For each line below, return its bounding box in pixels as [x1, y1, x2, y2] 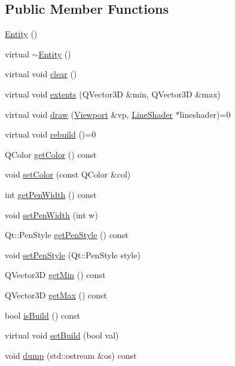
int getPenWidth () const [5, 188, 97, 200]
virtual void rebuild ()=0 [5, 128, 96, 141]
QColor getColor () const [5, 148, 97, 160]
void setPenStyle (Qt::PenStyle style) [5, 248, 141, 261]
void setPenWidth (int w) [5, 208, 98, 221]
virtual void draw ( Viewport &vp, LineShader [5, 108, 173, 120]
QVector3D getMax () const [5, 288, 108, 301]
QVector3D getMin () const [5, 269, 106, 281]
